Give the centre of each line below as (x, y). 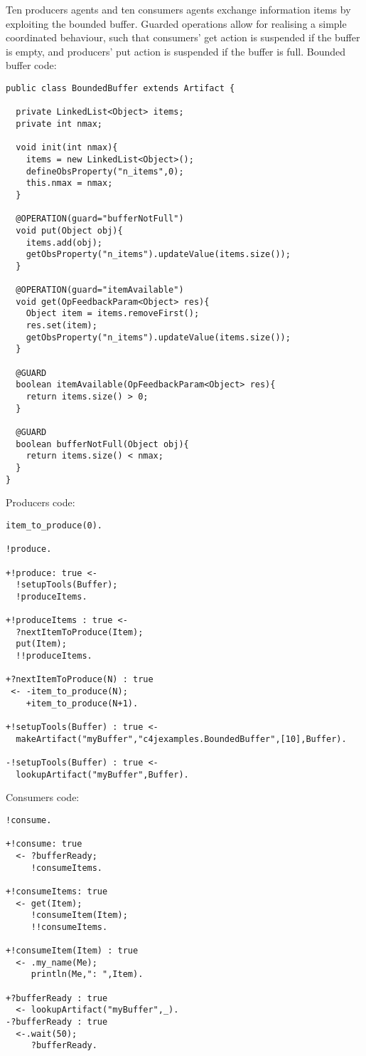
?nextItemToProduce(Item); (80, 632)
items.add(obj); (64, 242)
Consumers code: (43, 797)
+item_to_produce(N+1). (82, 703)
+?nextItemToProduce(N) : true (80, 680)
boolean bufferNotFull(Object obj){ (102, 444)
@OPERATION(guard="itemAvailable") (100, 290)
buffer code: (31, 65)
